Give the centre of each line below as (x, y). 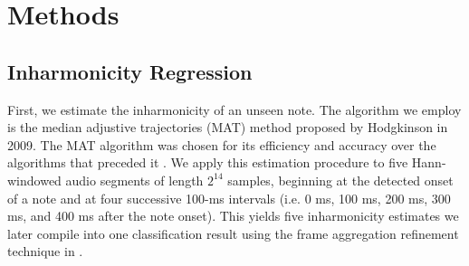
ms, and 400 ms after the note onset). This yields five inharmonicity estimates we (233, 216)
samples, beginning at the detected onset (340, 180)
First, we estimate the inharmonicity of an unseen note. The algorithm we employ (234, 109)
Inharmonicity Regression (130, 71)
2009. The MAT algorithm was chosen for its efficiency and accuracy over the (222, 144)
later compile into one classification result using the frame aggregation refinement (233, 233)
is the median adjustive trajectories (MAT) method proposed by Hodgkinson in (228, 127)
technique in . (45, 251)
